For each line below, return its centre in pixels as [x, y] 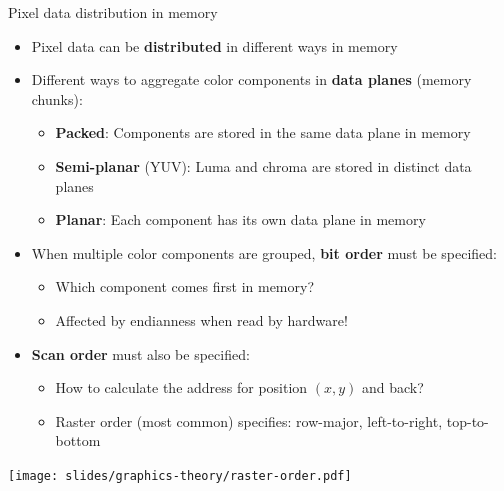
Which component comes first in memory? [185, 286]
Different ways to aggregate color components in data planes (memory [251, 79]
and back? [393, 387]
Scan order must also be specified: [140, 353]
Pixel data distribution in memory [113, 12]
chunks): [57, 98]
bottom [78, 440]
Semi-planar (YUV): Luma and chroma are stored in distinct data [263, 165]
